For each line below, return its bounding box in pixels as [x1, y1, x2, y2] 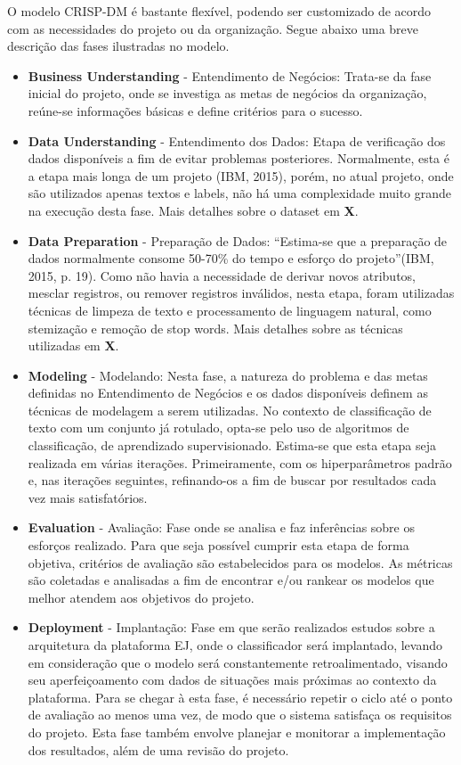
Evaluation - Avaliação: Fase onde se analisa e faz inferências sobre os [28, 518, 416, 537]
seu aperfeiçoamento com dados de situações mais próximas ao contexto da [28, 670, 437, 689]
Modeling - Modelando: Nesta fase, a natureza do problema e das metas [28, 366, 428, 384]
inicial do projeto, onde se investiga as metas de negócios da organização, [28, 84, 427, 103]
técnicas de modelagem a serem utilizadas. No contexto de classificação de [28, 400, 432, 419]
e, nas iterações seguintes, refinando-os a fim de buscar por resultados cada [28, 471, 437, 489]
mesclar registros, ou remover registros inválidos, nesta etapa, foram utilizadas [28, 284, 455, 302]
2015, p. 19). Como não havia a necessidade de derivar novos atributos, [28, 266, 416, 284]
